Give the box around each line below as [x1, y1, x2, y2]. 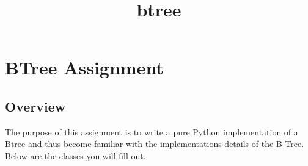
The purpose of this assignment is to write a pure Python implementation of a [5, 125, 298, 138]
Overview [5, 96, 66, 115]
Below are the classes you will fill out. [5, 149, 146, 162]
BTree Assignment [5, 55, 164, 80]
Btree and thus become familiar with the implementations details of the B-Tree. [5, 137, 304, 150]
